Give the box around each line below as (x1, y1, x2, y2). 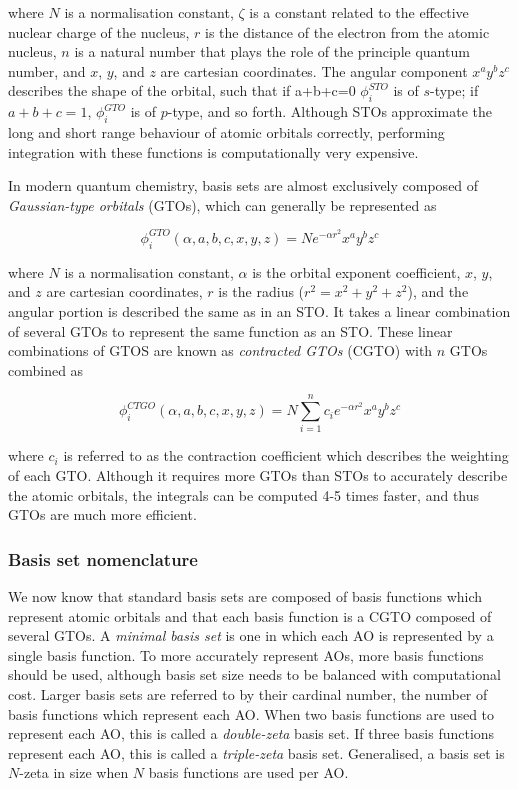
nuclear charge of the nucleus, (8, 21, 190, 42)
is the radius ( (218, 281, 305, 302)
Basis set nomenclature (8, 546, 198, 571)
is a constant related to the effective (249, 2, 469, 22)
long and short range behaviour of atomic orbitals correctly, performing (8, 121, 445, 142)
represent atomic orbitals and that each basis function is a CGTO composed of (8, 605, 492, 626)
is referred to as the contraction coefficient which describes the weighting (63, 445, 509, 466)
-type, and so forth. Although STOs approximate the (167, 101, 492, 122)
